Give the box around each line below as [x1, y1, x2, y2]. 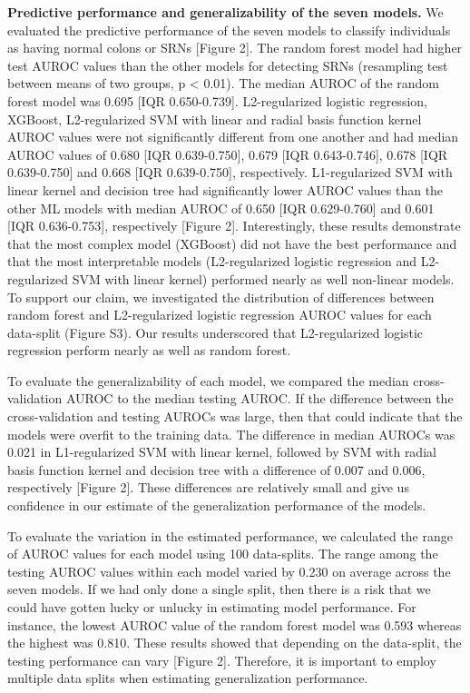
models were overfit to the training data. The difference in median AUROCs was [7, 424, 455, 443]
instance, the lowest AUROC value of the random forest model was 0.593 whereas [7, 615, 462, 634]
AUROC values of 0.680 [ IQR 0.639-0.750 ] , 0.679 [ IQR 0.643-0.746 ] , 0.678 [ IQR [7, 144, 448, 163]
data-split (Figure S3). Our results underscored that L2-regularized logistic [7, 322, 424, 342]
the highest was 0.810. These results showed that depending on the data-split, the [7, 633, 462, 652]
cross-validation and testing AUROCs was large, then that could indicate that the [7, 407, 463, 426]
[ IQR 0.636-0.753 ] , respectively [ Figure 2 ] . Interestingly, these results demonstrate [7, 216, 461, 235]
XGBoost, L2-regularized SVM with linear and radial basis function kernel [7, 109, 422, 128]
